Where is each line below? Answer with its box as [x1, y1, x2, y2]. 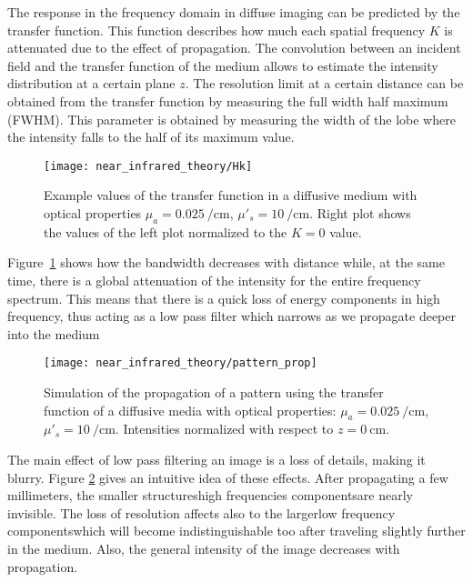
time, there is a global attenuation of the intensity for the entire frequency [7, 270, 421, 289]
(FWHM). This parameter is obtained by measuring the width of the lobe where [7, 109, 456, 128]
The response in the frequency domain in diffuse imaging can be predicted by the [7, 3, 460, 21]
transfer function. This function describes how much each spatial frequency [7, 20, 426, 39]
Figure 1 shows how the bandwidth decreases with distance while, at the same [7, 253, 445, 272]
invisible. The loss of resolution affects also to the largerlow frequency [7, 503, 396, 522]
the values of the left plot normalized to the [44, 222, 287, 241]
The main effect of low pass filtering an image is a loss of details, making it [7, 450, 426, 468]
